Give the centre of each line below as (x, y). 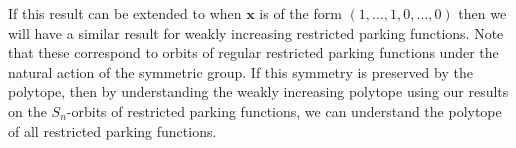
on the (27, 110)
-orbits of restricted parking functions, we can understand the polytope (284, 110)
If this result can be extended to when (125, 13)
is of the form (300, 13)
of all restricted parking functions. (112, 130)
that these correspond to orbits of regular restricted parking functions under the (253, 52)
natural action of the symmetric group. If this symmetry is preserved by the (240, 71)
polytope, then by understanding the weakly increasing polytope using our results (258, 91)
